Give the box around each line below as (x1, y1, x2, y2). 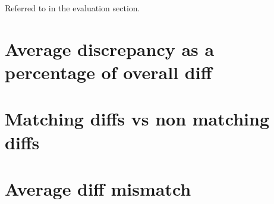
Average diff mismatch (5, 176, 191, 200)
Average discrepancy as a (5, 36, 215, 61)
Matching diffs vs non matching (5, 106, 270, 131)
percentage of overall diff (5, 59, 212, 84)
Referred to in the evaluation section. (5, 2, 140, 14)
